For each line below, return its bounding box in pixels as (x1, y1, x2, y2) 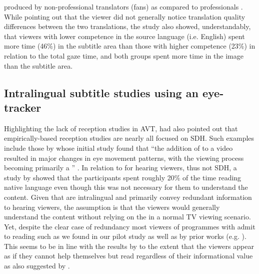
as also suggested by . (4, 260, 70, 271)
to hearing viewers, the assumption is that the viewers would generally (4, 201, 220, 212)
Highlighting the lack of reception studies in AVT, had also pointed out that (4, 123, 238, 133)
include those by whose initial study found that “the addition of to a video (4, 142, 233, 153)
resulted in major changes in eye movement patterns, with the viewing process (4, 152, 244, 163)
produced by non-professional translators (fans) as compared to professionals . (4, 2, 243, 12)
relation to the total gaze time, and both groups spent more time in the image (4, 50, 243, 61)
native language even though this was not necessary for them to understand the (4, 182, 248, 192)
